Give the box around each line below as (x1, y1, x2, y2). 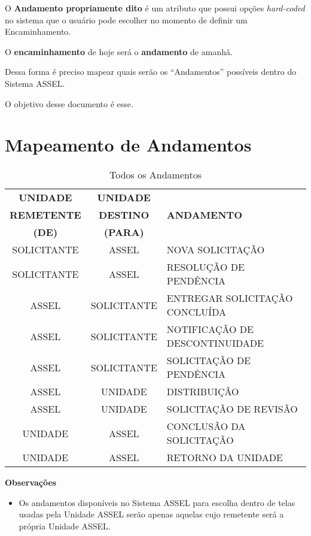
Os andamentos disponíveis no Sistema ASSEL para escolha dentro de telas (19, 496, 295, 508)
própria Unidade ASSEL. (19, 520, 111, 532)
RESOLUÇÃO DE (166, 260, 245, 274)
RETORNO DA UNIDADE (166, 450, 283, 465)
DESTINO (99, 208, 150, 222)
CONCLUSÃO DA (166, 419, 246, 434)
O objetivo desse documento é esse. (5, 97, 133, 110)
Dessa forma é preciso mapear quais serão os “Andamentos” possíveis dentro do (5, 65, 297, 78)
